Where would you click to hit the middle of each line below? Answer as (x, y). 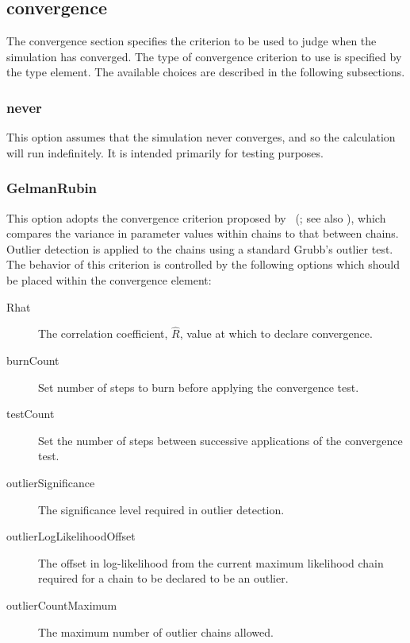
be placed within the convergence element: (109, 279)
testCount (31, 414)
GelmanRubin (52, 188)
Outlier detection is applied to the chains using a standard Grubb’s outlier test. (200, 248)
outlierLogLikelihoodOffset (71, 536)
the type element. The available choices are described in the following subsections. (206, 72)
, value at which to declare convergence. (276, 333)
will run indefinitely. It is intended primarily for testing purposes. (165, 152)
